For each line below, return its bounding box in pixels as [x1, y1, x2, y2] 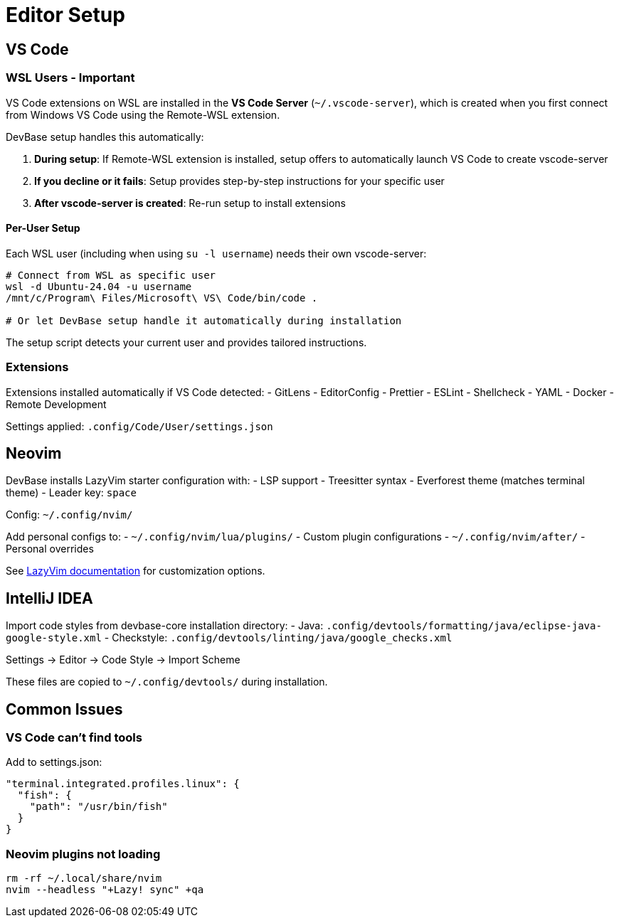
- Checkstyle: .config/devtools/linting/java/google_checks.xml [104, 631, 453, 644]
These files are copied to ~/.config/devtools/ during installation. [6, 676, 328, 688]
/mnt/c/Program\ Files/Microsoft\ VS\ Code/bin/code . [6, 292, 318, 304]
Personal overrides [6, 543, 94, 555]
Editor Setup [6, 3, 125, 27]
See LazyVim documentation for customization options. [6, 565, 265, 577]
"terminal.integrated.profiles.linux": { [6, 778, 240, 790]
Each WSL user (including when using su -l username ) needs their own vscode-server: [6, 247, 427, 260]
